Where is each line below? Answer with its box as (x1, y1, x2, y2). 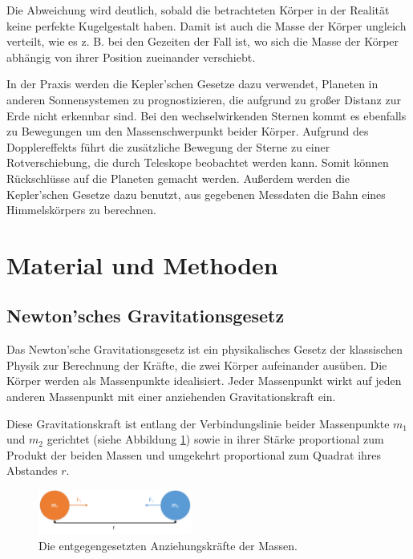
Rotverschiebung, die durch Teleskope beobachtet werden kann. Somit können (6, 154, 389, 171)
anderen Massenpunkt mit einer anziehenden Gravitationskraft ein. (6, 388, 336, 405)
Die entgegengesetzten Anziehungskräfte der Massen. (38, 537, 298, 553)
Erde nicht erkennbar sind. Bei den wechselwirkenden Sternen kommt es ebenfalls (6, 107, 407, 124)
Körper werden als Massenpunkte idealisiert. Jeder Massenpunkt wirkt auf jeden (6, 372, 402, 389)
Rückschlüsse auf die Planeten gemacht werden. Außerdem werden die (6, 169, 350, 186)
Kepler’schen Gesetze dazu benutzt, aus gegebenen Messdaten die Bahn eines (6, 185, 386, 202)
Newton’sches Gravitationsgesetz (6, 303, 285, 328)
